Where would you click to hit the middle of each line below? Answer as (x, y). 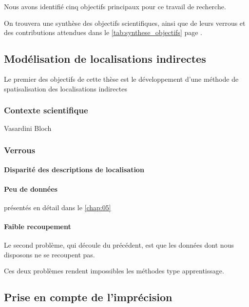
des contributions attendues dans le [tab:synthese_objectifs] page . (103, 32)
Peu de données (31, 189)
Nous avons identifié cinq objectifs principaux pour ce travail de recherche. (115, 6)
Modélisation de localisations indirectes (105, 59)
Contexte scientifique (46, 110)
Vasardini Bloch (28, 128)
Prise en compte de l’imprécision (88, 297)
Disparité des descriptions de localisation (74, 170)
